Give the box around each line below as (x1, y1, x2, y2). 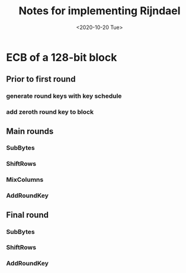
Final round (6, 210, 49, 220)
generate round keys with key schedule (6, 92, 122, 100)
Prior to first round (6, 74, 76, 84)
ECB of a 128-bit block (6, 50, 117, 64)
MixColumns (6, 176, 44, 184)
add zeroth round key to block (6, 108, 94, 116)
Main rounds (6, 126, 54, 136)
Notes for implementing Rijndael (18, 4, 181, 18)
